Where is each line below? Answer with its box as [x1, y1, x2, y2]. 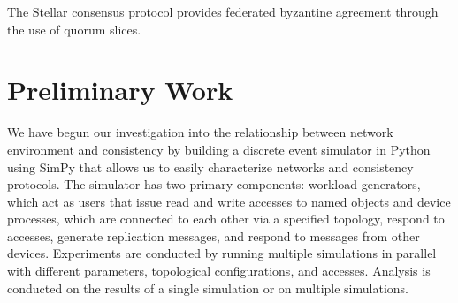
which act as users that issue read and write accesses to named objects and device [7, 192, 451, 210]
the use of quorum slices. [7, 19, 141, 38]
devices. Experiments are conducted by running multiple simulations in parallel [7, 244, 437, 262]
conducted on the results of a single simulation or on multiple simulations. [7, 278, 408, 297]
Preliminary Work [7, 72, 233, 108]
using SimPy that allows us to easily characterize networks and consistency [7, 157, 414, 176]
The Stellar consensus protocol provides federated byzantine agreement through [7, 3, 439, 20]
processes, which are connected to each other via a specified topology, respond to [7, 209, 445, 228]
